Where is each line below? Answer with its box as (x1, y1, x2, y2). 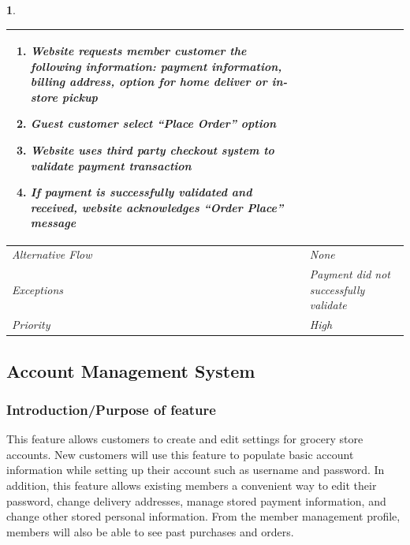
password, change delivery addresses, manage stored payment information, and (6, 492, 386, 509)
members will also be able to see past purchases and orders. (6, 523, 294, 539)
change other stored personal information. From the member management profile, (6, 508, 401, 524)
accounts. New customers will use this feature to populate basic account (6, 446, 354, 462)
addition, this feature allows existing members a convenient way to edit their (6, 477, 377, 494)
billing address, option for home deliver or (30, 73, 267, 90)
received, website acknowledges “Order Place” (30, 199, 284, 215)
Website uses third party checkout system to (30, 142, 274, 159)
